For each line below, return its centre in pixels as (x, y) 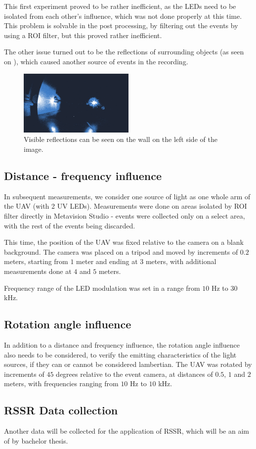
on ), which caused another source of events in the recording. (96, 61)
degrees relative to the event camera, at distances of (134, 374)
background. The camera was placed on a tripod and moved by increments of (121, 251)
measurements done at (38, 271)
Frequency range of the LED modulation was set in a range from (102, 288)
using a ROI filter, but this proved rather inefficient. (83, 35)
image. (34, 149)
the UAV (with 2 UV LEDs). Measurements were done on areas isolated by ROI (126, 206)
